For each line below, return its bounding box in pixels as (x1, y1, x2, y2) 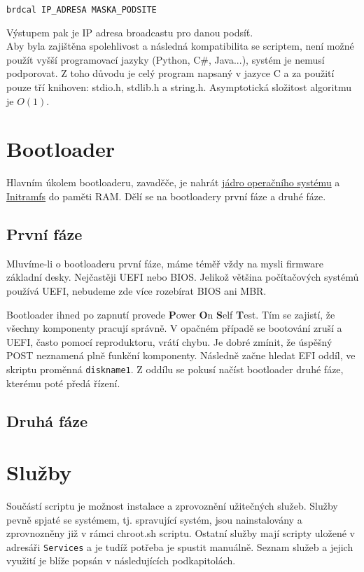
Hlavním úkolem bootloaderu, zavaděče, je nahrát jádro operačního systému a (6, 175, 340, 190)
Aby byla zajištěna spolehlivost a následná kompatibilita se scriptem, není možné (6, 39, 354, 53)
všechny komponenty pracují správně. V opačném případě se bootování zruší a (6, 321, 342, 335)
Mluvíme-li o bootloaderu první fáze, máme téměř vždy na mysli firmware (6, 256, 323, 270)
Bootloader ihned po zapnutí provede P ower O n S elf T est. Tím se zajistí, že (6, 307, 335, 321)
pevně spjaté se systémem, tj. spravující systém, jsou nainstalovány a (6, 512, 302, 526)
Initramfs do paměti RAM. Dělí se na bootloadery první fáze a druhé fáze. (6, 188, 326, 203)
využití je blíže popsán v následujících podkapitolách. (6, 553, 236, 568)
